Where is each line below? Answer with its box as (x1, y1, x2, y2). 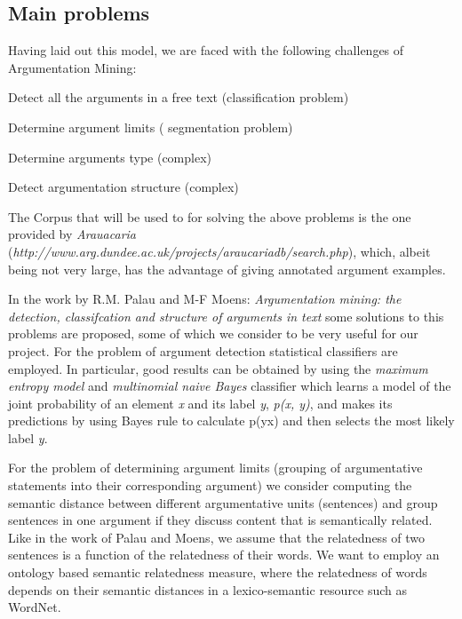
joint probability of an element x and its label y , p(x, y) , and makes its (8, 393, 393, 412)
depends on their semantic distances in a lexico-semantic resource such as (8, 580, 408, 599)
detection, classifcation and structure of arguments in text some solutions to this (8, 306, 444, 325)
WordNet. (8, 598, 61, 616)
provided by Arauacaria (8, 225, 137, 243)
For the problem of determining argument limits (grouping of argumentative (8, 458, 423, 477)
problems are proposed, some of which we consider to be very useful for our (8, 324, 418, 343)
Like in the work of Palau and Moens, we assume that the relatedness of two (8, 528, 426, 546)
